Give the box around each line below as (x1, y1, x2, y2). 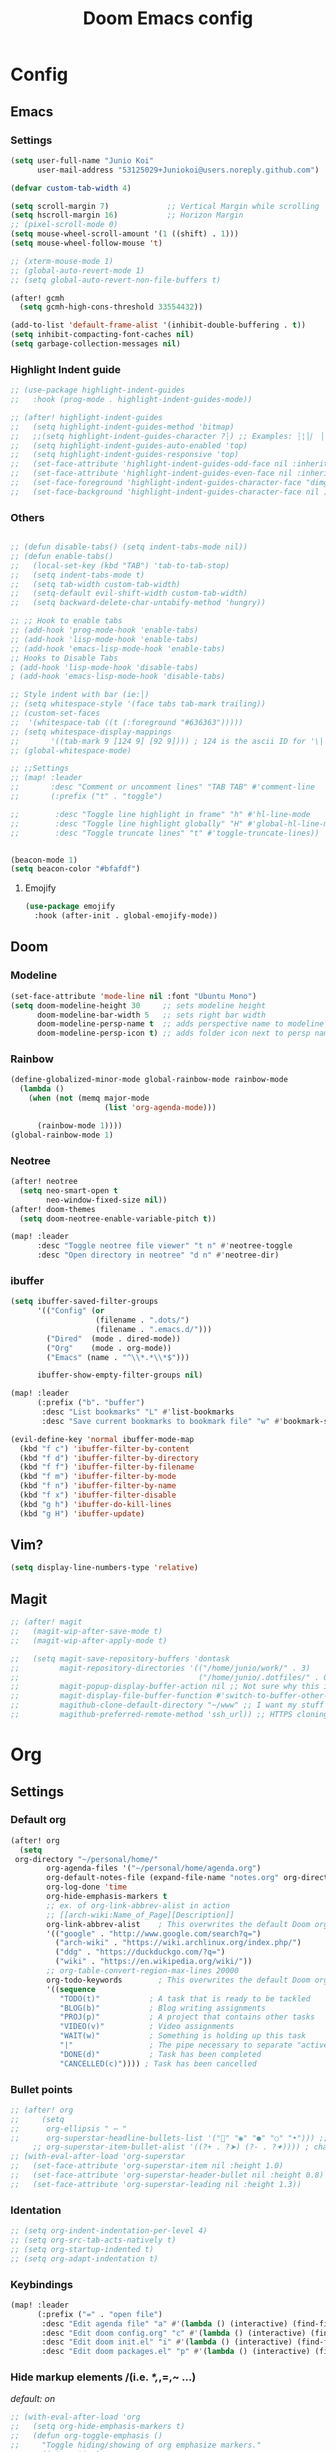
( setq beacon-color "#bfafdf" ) (10, 864, 141, 874)
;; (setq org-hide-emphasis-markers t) (10, 2422, 186, 2432)
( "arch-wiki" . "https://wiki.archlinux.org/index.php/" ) (54, 1938, 302, 1948)
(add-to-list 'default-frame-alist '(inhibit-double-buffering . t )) (10, 320, 307, 331)
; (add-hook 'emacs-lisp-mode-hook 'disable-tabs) (10, 672, 226, 682)
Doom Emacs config (82, 7, 254, 30)
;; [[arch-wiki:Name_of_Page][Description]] (46, 1910, 235, 1920)
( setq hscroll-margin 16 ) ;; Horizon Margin (10, 210, 244, 221)
